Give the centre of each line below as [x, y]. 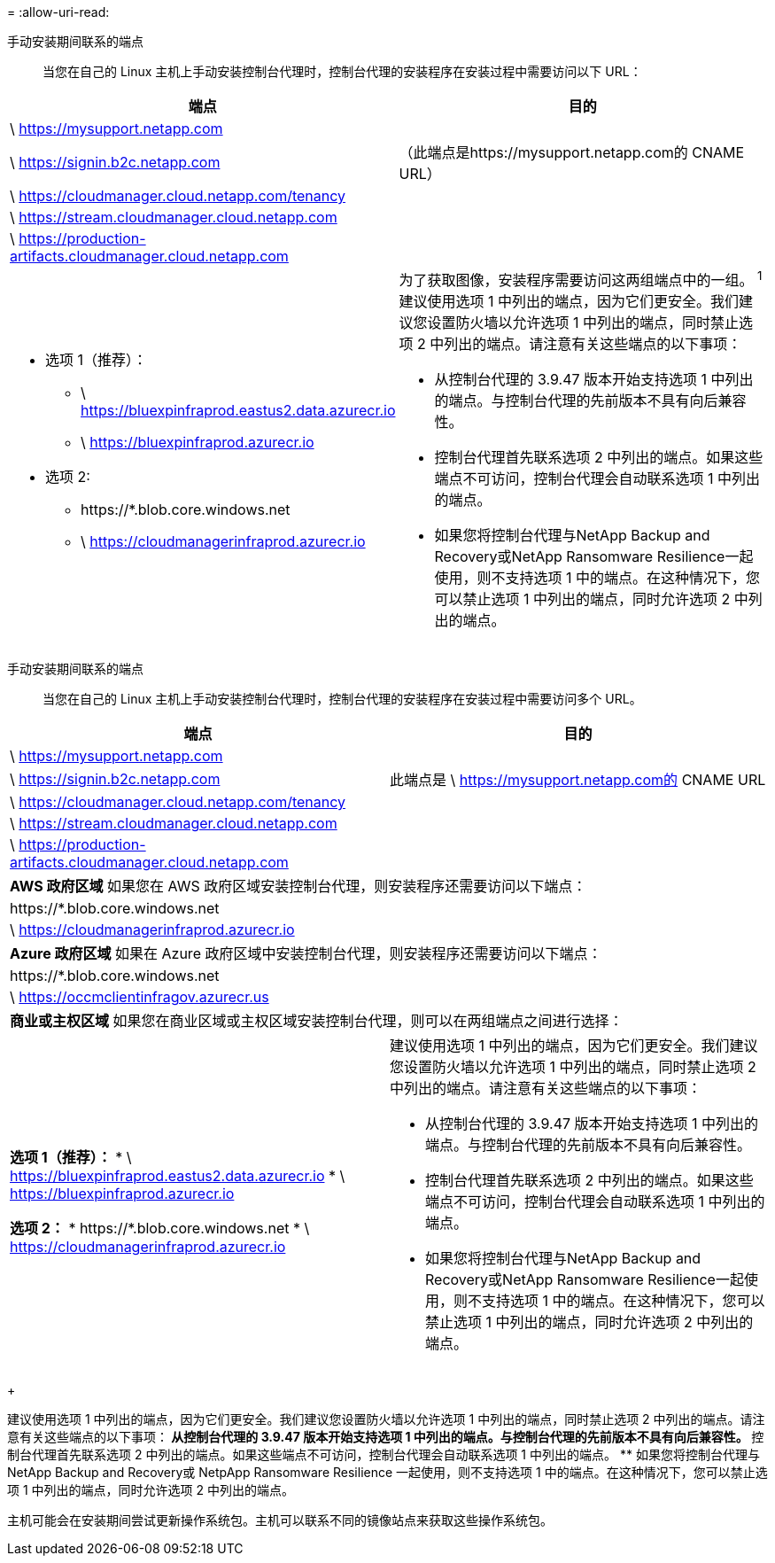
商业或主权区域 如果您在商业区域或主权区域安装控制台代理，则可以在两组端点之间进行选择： [317, 1021]
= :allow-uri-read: [58, 12]
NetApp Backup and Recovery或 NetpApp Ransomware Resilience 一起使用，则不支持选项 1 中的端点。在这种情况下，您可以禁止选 [387, 1473]
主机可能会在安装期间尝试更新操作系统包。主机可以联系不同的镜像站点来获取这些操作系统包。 [280, 1520]
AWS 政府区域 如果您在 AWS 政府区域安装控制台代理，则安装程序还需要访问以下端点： [298, 886]
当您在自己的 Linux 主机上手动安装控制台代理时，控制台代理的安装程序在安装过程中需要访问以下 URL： [342, 71]
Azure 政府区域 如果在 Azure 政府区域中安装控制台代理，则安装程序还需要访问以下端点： [306, 954]
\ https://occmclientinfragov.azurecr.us [139, 997]
